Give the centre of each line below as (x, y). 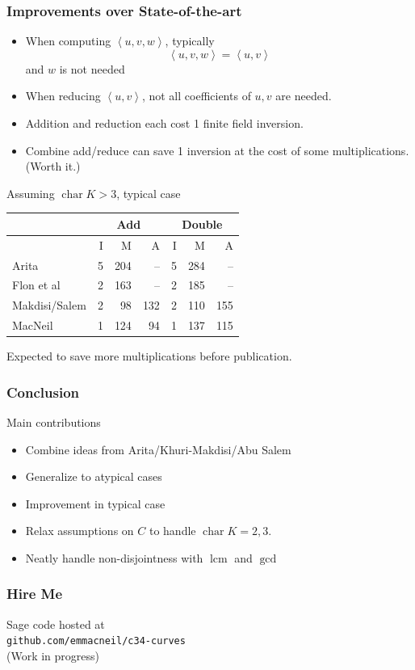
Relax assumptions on (80, 531)
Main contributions (54, 422)
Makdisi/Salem (49, 305)
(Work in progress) (53, 656)
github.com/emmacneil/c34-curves (96, 641)
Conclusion (43, 392)
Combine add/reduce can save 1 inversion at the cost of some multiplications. (217, 150)
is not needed (92, 68)
